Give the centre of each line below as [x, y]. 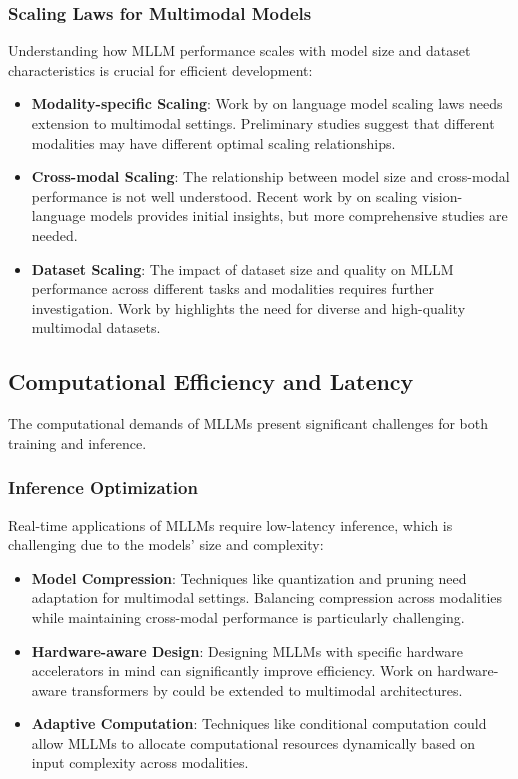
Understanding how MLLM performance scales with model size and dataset [239, 50]
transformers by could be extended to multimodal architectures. [267, 689]
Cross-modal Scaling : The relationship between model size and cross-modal [270, 176]
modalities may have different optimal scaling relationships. [213, 142]
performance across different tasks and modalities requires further [232, 288]
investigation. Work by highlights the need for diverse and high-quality [248, 307]
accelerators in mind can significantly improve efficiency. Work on [232, 670]
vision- [442, 195]
